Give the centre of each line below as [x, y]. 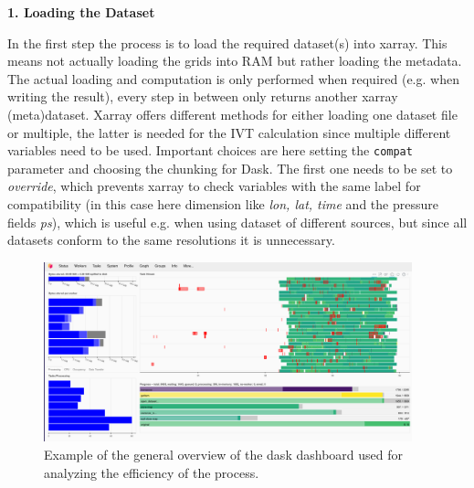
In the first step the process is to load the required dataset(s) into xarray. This [227, 42]
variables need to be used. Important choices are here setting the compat [210, 150]
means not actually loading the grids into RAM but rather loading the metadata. [235, 61]
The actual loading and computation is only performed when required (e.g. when [233, 78]
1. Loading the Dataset [81, 12]
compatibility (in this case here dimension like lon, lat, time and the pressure [223, 204]
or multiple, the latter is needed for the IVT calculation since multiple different [229, 132]
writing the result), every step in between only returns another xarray [203, 96]
